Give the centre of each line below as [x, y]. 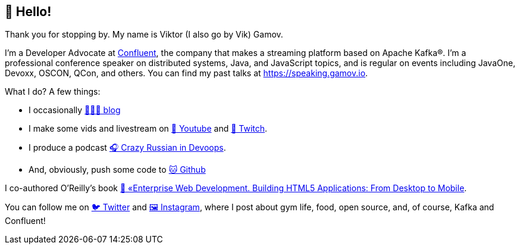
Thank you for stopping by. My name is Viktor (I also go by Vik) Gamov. [144, 35]
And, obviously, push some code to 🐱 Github [117, 170]
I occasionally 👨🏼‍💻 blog [75, 110]
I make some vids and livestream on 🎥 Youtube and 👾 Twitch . [148, 129]
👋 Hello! [28, 12]
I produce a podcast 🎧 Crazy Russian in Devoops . [127, 148]
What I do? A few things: [53, 92]
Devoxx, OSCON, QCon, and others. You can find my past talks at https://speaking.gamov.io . [187, 73]
